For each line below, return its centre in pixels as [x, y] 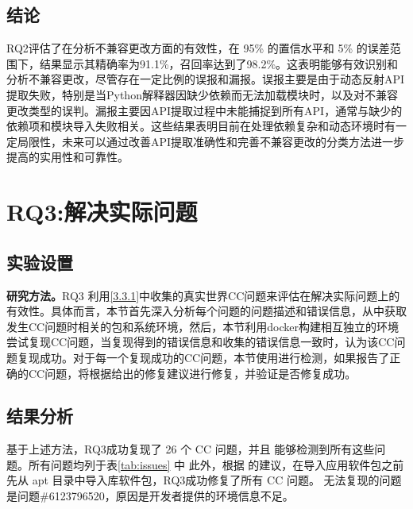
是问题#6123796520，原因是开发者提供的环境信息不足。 [150, 496]
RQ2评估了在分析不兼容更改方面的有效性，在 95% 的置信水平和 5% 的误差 [198, 48]
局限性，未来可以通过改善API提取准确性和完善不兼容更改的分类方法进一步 [211, 141]
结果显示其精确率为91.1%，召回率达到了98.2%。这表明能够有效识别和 [219, 63]
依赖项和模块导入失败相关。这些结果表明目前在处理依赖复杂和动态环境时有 [201, 126]
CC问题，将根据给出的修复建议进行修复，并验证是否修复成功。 [192, 373]
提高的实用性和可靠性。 [68, 157]
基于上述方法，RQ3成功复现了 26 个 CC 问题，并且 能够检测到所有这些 [191, 449]
